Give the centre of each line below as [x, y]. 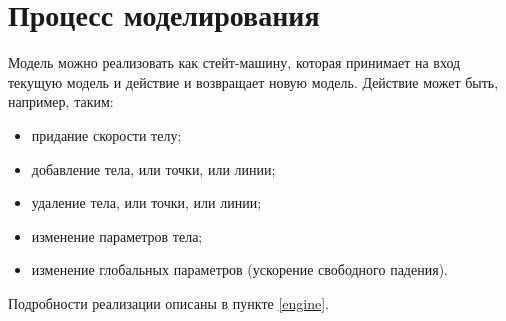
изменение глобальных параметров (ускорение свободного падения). [239, 269]
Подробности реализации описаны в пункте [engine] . [168, 302]
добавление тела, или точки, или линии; [153, 168]
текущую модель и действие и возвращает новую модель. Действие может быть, [253, 81]
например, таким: [61, 101]
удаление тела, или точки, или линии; [146, 202]
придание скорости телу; [106, 134]
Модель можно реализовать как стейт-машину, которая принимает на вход [234, 62]
